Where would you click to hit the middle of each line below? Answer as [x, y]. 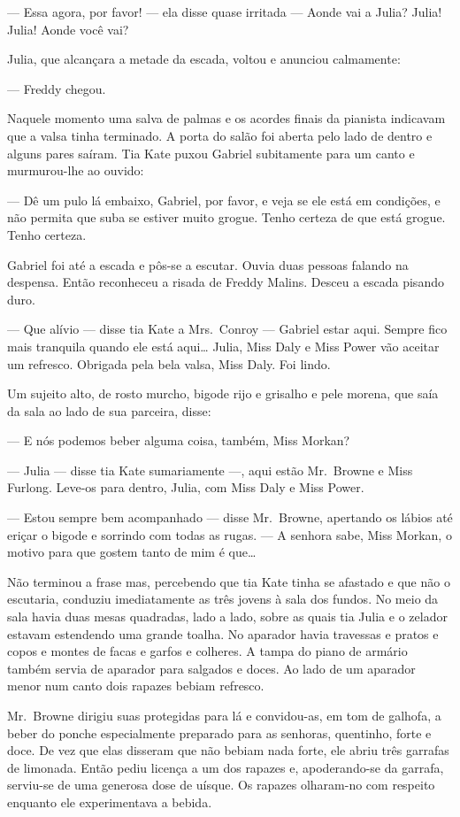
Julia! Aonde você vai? [68, 29]
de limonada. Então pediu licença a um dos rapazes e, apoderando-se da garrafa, [226, 767]
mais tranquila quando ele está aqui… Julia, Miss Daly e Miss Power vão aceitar [223, 346]
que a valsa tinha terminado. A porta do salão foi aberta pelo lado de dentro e [220, 135]
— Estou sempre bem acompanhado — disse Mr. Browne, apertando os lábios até [230, 517]
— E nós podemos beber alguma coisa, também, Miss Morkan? [179, 440]
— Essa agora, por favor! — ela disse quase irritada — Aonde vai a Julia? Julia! [225, 12]
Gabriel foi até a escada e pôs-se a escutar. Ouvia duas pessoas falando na [208, 264]
